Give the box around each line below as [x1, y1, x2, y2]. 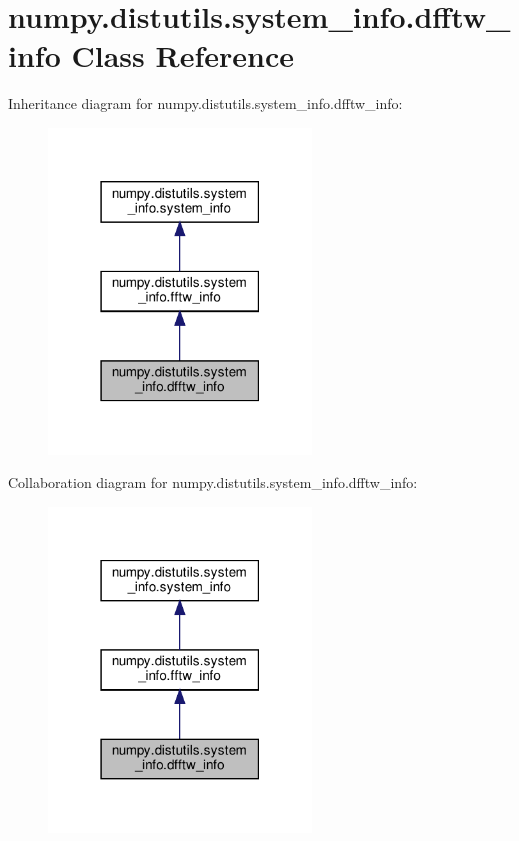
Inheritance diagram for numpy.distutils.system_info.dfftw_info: [8, 93, 403, 114]
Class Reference [71, 35, 294, 76]
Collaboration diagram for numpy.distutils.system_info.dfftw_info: [8, 472, 418, 493]
